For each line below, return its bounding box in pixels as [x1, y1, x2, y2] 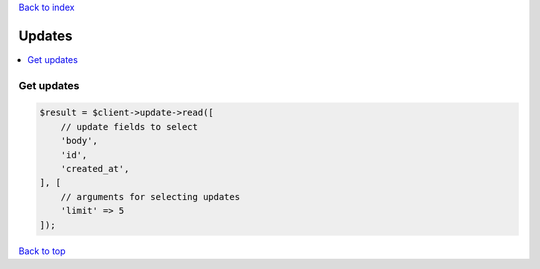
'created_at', [60, 163, 130, 175]
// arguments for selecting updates [60, 191, 240, 202]
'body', [60, 135, 99, 147]
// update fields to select [60, 121, 199, 132]
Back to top [18, 245, 66, 257]
